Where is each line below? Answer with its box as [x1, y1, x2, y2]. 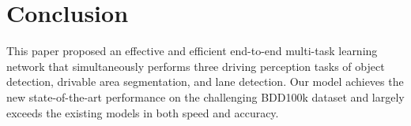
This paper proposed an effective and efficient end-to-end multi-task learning [6, 43, 378, 59]
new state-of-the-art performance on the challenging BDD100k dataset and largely [6, 88, 405, 105]
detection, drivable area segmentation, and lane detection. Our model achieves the [6, 73, 404, 90]
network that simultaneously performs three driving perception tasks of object [6, 57, 385, 74]
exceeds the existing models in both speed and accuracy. [6, 104, 279, 120]
